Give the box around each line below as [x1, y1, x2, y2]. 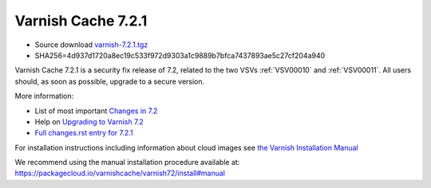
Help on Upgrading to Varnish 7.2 [34, 116, 144, 127]
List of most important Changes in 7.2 [34, 106, 158, 116]
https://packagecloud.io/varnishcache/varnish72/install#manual [14, 168, 225, 178]
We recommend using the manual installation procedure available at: [14, 158, 240, 167]
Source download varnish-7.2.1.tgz [34, 40, 148, 49]
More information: [14, 92, 74, 101]
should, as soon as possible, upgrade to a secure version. [14, 76, 205, 86]
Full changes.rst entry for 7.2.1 [34, 128, 133, 138]
